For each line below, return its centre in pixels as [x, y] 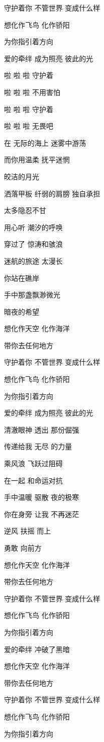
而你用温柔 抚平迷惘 [37, 160]
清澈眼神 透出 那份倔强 [42, 429]
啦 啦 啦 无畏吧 [29, 126]
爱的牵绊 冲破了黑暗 [37, 649]
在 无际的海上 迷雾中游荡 [45, 142]
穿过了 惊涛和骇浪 [33, 244]
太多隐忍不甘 [25, 210]
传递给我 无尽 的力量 [38, 446]
